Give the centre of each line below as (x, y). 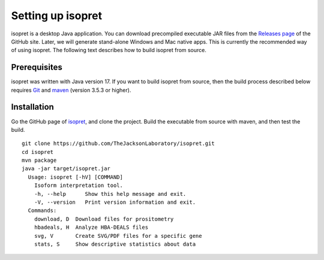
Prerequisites (37, 67)
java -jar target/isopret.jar (66, 169)
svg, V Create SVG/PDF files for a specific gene (118, 236)
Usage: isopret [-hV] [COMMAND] (75, 177)
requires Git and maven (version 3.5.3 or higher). (71, 90)
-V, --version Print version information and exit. (115, 202)
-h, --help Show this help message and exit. (110, 194)
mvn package (39, 161)
